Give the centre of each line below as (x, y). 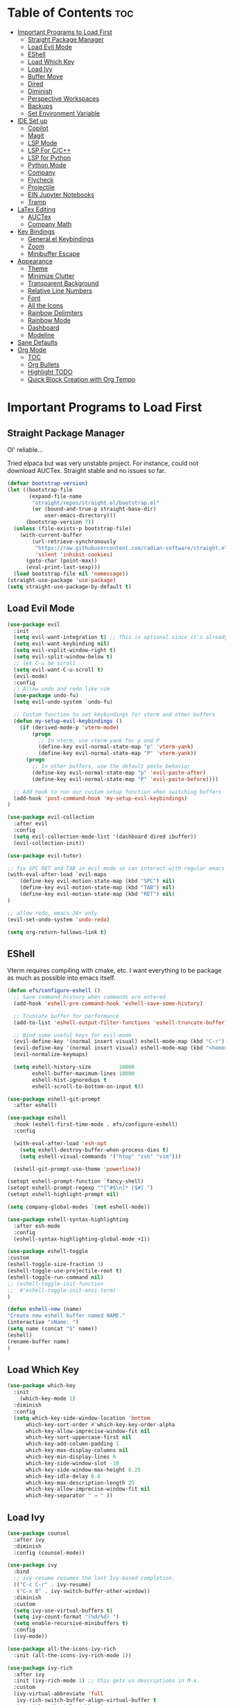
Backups (40, 106)
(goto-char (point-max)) (61, 561)
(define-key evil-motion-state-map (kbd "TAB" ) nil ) (97, 888)
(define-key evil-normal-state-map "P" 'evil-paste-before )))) (125, 779)
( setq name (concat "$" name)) (52, 1329)
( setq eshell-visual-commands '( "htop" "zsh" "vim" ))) (101, 1156)
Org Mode (32, 350)
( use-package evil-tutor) (44, 856)
